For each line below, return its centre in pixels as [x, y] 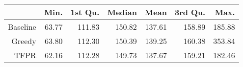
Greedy [24, 41]
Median [122, 12]
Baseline [22, 27]
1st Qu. [85, 12]
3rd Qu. [190, 12]
